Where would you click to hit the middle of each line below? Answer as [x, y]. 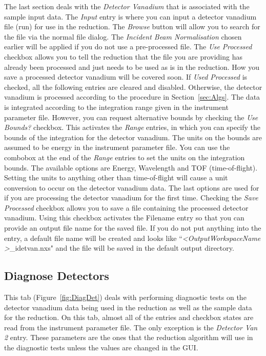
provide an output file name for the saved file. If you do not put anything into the [133, 228]
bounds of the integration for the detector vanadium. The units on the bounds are [133, 137]
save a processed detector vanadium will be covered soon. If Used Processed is [126, 77]
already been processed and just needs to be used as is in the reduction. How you [132, 67]
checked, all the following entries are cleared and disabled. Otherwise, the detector [133, 87]
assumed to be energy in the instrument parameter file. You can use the [117, 147]
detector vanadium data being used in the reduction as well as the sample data [128, 307]
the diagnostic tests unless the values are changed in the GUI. [101, 348]
